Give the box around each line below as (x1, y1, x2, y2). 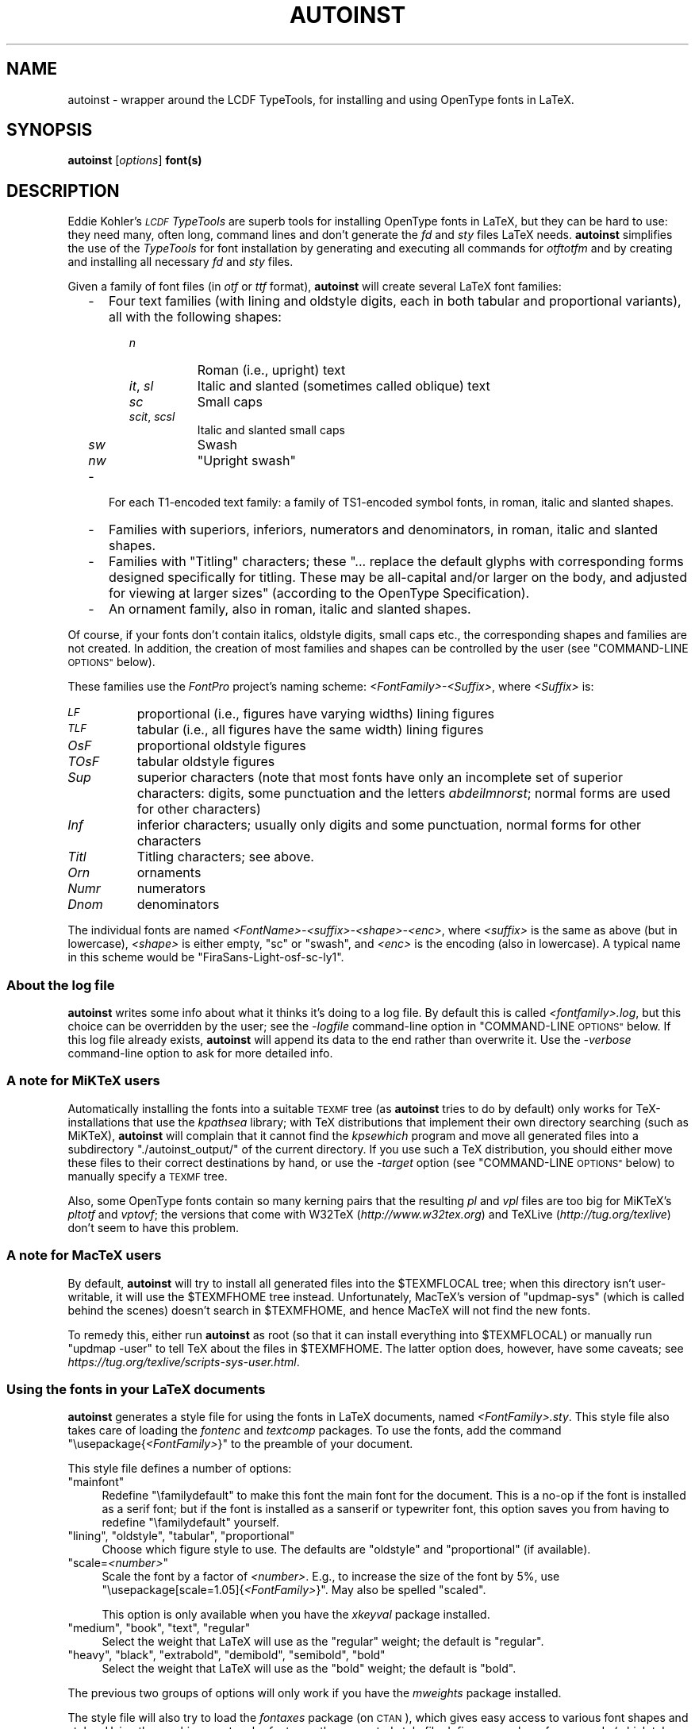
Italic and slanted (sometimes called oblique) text (197, 378, 490, 395)
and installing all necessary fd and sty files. (67, 255, 294, 269)
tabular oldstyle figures (136, 753, 275, 770)
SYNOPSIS (6, 120, 93, 141)
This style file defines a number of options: (67, 1461, 292, 1476)
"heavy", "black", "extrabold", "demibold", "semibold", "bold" (67, 1648, 386, 1662)
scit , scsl (129, 410, 175, 424)
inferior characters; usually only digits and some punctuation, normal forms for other (136, 817, 642, 834)
